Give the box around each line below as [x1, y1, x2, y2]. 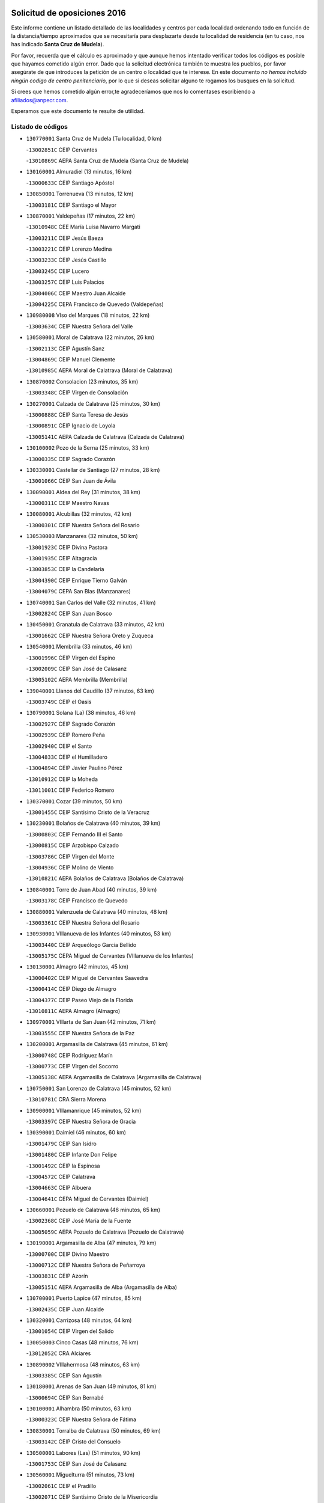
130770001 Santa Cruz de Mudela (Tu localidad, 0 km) [26, 135, 162, 142]
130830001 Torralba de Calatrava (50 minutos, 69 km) [26, 1427, 161, 1434]
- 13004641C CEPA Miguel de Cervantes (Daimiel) [26, 1195, 149, 1202]
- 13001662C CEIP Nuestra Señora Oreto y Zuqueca [26, 632, 154, 639]
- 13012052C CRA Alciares [26, 1350, 91, 1357]
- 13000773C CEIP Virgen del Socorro [26, 1062, 119, 1070]
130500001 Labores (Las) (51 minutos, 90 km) [26, 1449, 141, 1456]
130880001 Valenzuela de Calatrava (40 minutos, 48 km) [26, 908, 168, 915]
